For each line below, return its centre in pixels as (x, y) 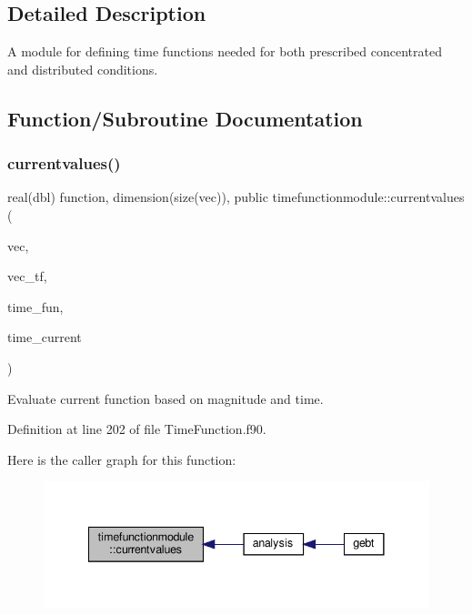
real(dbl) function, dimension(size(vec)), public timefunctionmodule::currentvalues (236, 197)
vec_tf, (27, 276)
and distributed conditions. (83, 69)
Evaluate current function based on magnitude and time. (166, 398)
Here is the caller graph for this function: (122, 459)
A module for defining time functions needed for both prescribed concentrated (225, 51)
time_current (45, 337)
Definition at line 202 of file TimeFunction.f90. (137, 429)
